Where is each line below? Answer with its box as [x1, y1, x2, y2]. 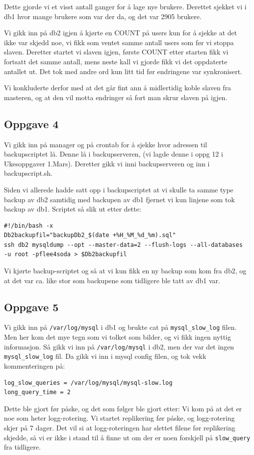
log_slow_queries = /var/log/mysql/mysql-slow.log [4, 379, 173, 386]
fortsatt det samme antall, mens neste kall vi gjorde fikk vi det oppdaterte [4, 56, 228, 66]
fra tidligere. [4, 442, 41, 452]
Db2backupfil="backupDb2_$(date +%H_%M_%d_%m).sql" [4, 232, 176, 239]
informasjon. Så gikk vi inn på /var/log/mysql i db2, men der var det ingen [4, 341, 234, 351]
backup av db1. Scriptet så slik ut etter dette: [4, 204, 141, 214]
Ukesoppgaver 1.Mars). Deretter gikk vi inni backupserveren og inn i [4, 158, 210, 168]
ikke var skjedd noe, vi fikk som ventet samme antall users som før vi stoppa [4, 37, 234, 47]
